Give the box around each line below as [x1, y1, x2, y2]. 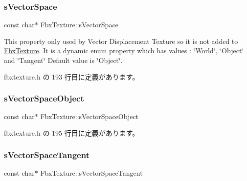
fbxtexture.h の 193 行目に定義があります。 [4, 71, 139, 81]
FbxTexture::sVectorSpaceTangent [40, 167, 143, 178]
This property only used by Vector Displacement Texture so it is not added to [4, 36, 238, 46]
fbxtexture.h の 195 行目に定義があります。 [4, 128, 139, 138]
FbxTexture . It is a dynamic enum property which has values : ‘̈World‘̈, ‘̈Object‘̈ [4, 45, 244, 56]
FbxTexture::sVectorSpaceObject [40, 111, 139, 121]
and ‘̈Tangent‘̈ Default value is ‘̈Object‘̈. [4, 55, 123, 65]
